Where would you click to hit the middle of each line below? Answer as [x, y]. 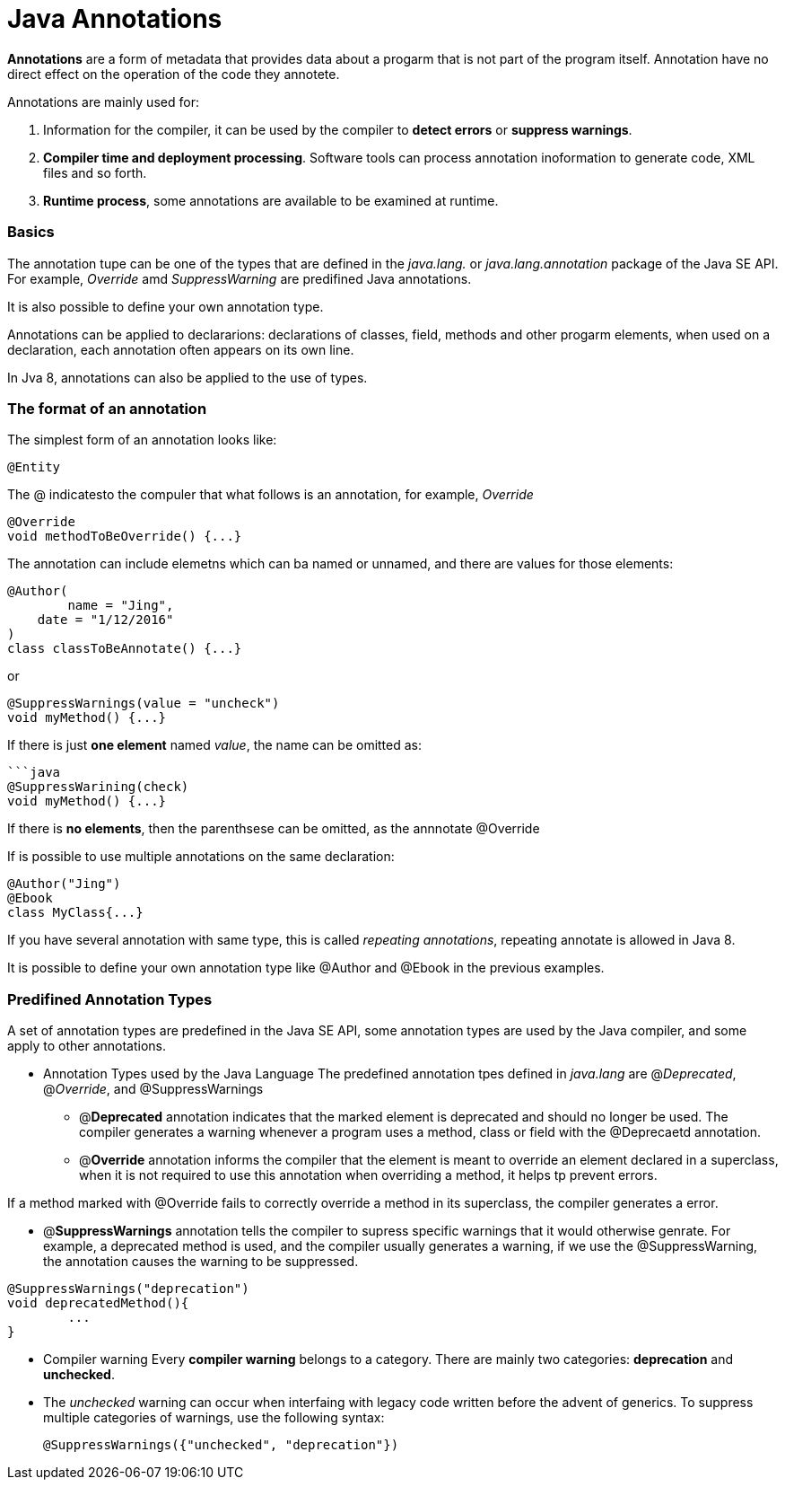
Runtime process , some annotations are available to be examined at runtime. [271, 200]
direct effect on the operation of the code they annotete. [174, 74]
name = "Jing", [121, 606]
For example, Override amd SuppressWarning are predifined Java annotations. [240, 278]
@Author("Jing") [64, 884]
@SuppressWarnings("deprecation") [128, 1289]
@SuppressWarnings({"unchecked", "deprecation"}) [221, 1445]
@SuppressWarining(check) [98, 787]
